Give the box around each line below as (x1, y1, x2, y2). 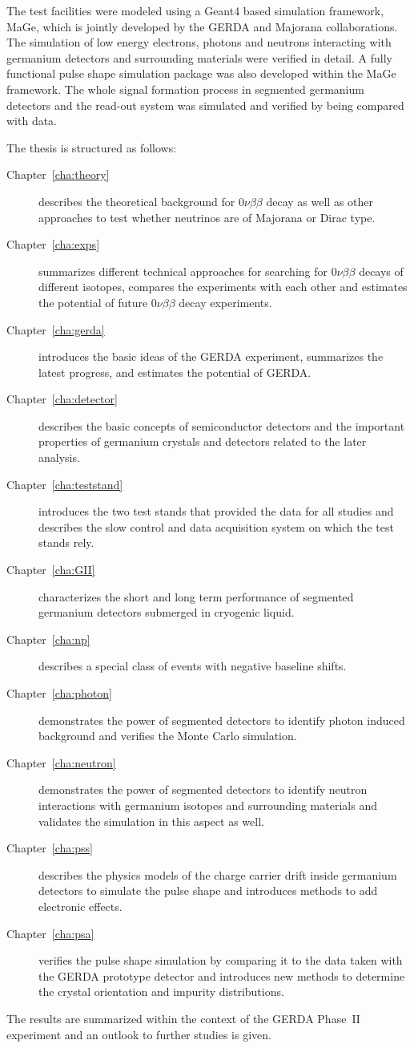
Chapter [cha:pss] (6, 840, 93, 856)
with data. (6, 112, 58, 129)
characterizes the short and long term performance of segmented (38, 588, 354, 605)
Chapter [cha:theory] (6, 166, 110, 183)
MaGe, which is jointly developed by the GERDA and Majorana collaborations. (6, 18, 398, 34)
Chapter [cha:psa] (6, 925, 94, 941)
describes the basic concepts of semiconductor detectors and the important (38, 417, 405, 434)
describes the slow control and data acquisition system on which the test (38, 518, 394, 535)
